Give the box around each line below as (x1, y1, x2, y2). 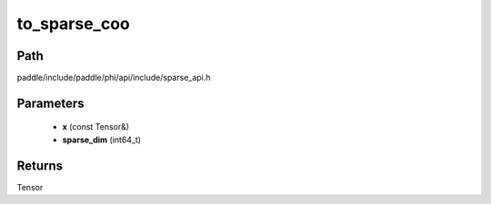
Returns (16, 158, 64, 173)
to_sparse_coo (16, 14, 131, 34)
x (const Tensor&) (62, 121, 130, 132)
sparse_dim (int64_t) (62, 134, 141, 145)
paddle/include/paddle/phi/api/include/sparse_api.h (16, 73, 211, 83)
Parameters (16, 95, 85, 111)
